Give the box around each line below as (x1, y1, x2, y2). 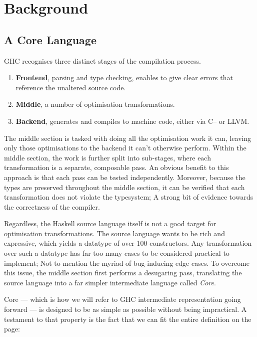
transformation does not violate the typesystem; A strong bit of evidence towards (4, 192, 253, 202)
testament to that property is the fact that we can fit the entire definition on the (4, 313, 251, 324)
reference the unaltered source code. (15, 82, 126, 92)
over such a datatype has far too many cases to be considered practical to (4, 248, 229, 258)
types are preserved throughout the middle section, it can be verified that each (4, 182, 245, 192)
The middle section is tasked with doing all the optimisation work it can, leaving (4, 132, 251, 143)
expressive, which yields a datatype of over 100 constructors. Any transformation (4, 238, 252, 248)
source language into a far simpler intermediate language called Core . (4, 277, 216, 287)
